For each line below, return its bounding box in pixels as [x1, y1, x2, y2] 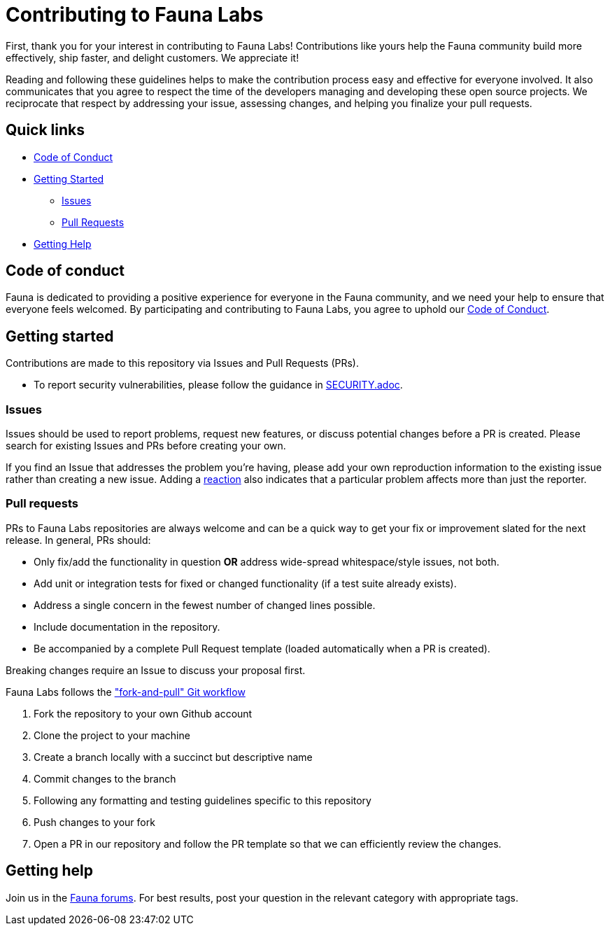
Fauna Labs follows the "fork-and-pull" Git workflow [6, 685, 246, 698]
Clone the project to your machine [34, 729, 190, 741]
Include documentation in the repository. [34, 620, 220, 633]
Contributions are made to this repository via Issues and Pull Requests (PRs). [6, 357, 359, 370]
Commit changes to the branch [34, 772, 176, 785]
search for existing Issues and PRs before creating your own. [6, 440, 286, 452]
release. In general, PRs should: [6, 533, 151, 546]
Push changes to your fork [34, 815, 155, 828]
